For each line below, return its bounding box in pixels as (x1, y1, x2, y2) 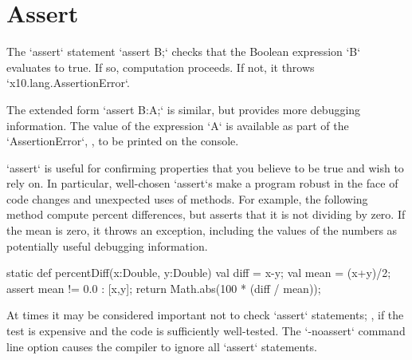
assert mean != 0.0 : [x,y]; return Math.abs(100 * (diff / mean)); (6, 279, 321, 296)
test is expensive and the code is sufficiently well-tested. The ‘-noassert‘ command (6, 322, 406, 339)
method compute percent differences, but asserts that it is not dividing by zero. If (6, 206, 406, 223)
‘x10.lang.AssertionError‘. (6, 74, 130, 91)
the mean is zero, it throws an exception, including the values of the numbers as (6, 222, 398, 239)
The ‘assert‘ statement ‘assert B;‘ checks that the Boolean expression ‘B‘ (6, 43, 361, 60)
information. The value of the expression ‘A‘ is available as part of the (6, 117, 349, 133)
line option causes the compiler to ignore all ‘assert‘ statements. (6, 338, 317, 354)
